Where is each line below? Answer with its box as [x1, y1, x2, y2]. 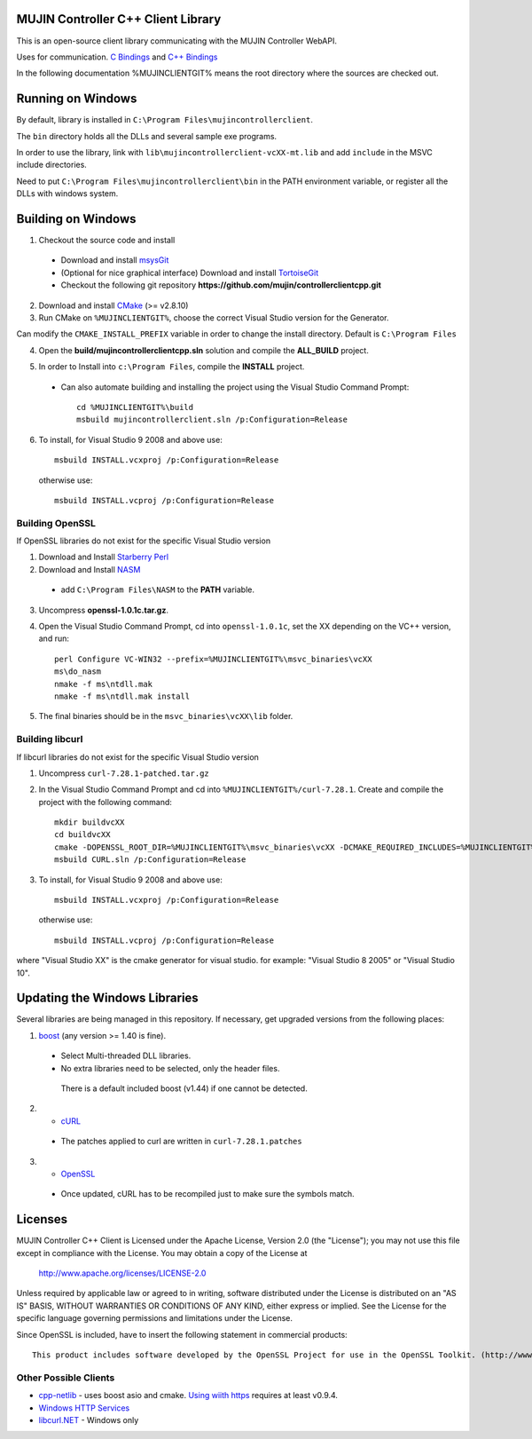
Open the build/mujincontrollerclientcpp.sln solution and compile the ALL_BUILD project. [38, 344, 370, 355]
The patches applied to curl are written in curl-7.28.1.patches [60, 1136, 302, 1147]
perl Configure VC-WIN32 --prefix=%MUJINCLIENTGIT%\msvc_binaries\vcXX [54, 653, 372, 664]
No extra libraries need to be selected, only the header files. [60, 1063, 280, 1073]
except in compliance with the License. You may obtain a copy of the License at [16, 1247, 308, 1258]
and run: [38, 633, 70, 644]
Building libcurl [16, 733, 83, 746]
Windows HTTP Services [38, 1403, 130, 1413]
